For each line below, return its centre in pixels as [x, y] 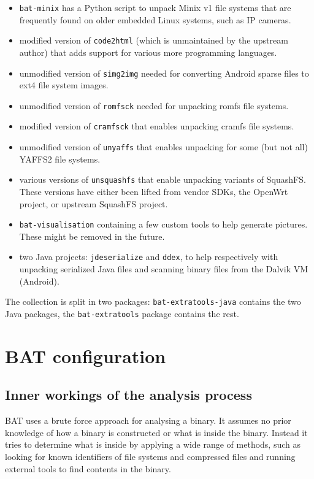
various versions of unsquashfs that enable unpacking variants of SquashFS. [163, 179]
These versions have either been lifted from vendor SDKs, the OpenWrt [154, 191]
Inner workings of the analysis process [128, 395]
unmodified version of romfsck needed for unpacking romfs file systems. [154, 105]
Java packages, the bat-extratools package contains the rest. [122, 313]
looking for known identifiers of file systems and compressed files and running [150, 456]
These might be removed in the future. [92, 236]
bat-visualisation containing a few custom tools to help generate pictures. [163, 224]
